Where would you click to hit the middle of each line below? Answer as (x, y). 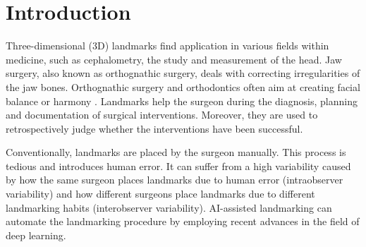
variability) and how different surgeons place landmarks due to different (160, 194)
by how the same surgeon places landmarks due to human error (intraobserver (175, 180)
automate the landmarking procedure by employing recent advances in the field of (183, 221)
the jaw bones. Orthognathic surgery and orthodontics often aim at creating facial (183, 86)
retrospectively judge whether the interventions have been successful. (154, 128)
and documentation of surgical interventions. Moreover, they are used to (162, 115)
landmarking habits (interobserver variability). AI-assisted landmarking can (169, 207)
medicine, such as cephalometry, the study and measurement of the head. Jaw (174, 59)
